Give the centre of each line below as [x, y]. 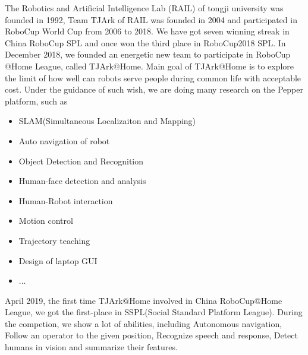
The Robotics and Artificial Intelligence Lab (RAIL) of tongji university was [144, 8]
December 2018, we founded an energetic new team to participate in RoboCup [148, 54]
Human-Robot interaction [66, 200]
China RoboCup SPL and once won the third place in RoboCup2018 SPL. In [145, 42]
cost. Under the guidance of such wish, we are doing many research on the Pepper [154, 89]
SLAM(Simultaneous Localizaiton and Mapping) [107, 121]
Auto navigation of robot [64, 140]
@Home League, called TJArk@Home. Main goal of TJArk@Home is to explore [150, 66]
